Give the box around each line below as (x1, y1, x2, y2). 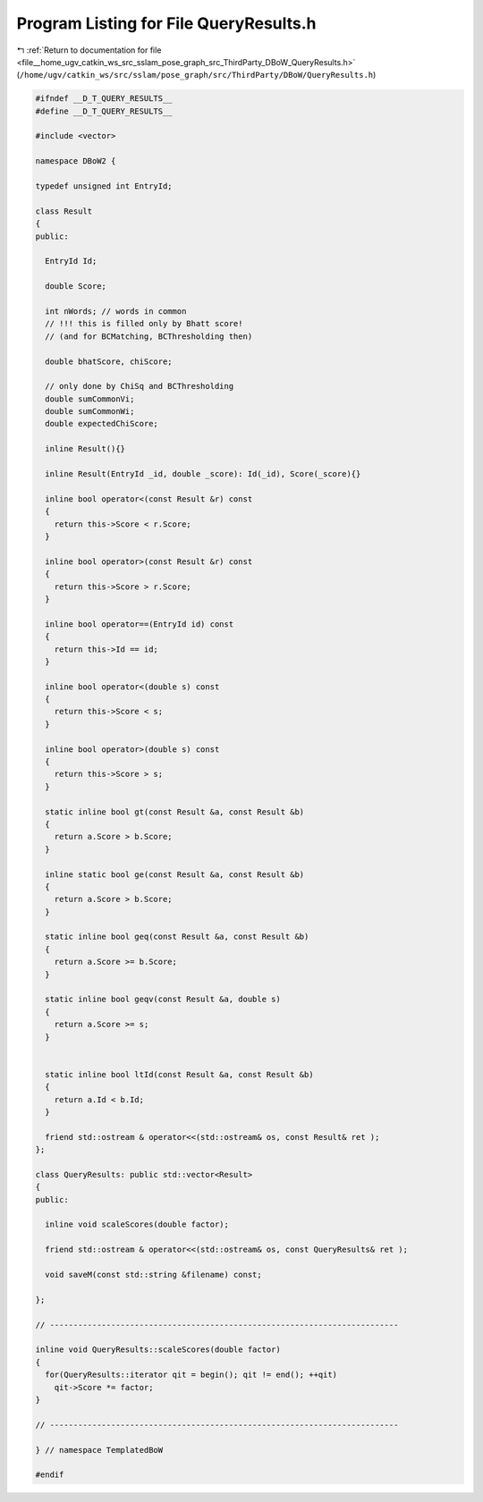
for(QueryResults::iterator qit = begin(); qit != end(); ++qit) (45, 1370, 338, 1380)
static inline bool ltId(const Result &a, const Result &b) (45, 1069, 314, 1079)
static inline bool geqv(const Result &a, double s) (45, 994, 281, 1005)
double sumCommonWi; (45, 407, 135, 417)
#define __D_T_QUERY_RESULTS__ (35, 105, 174, 116)
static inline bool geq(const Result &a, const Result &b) (45, 932, 309, 942)
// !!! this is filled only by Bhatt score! (45, 318, 243, 329)
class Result (35, 206, 93, 216)
